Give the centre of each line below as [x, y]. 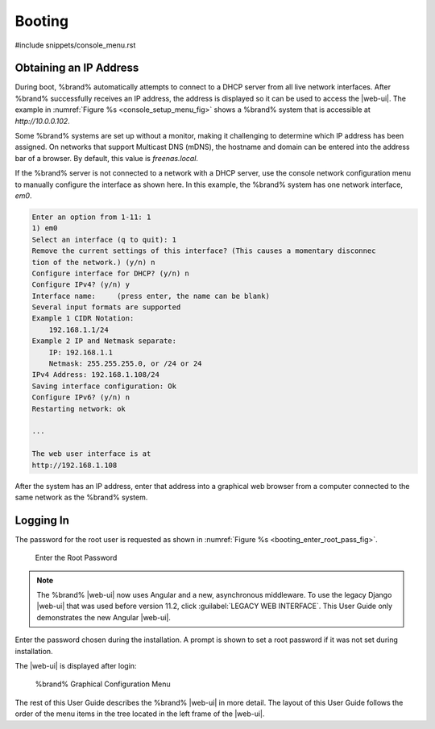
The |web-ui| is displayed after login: [76, 665]
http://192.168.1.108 [75, 465]
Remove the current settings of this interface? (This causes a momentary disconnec [204, 251]
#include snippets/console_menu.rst [75, 45]
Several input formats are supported [106, 307]
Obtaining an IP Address [77, 68]
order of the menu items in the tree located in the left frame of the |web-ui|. [140, 714]
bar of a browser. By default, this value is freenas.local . [107, 158]
